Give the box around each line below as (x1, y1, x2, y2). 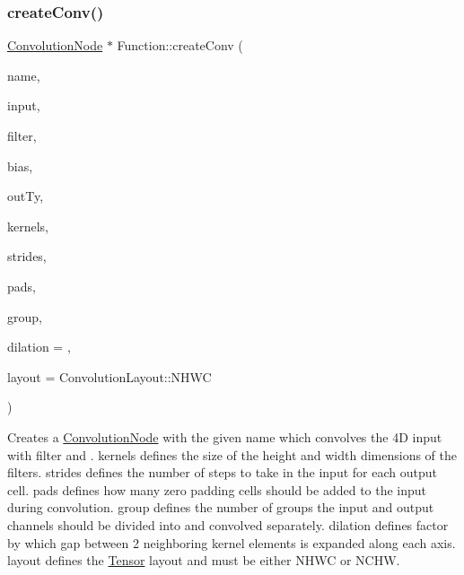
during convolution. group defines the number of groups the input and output (7, 498, 434, 517)
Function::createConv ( (117, 36, 243, 55)
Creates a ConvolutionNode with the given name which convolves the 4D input (7, 427, 442, 446)
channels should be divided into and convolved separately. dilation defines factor (7, 515, 449, 534)
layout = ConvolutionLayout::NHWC (7, 367, 212, 386)
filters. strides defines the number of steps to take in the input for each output (7, 463, 437, 482)
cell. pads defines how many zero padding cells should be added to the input (7, 480, 427, 499)
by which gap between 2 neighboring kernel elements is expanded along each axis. (7, 533, 456, 552)
